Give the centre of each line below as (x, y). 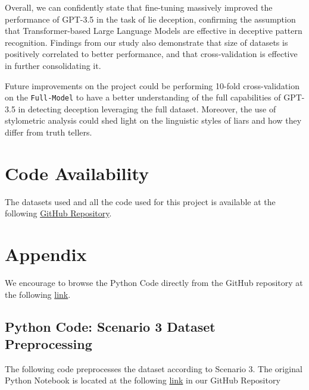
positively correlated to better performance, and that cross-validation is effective (151, 54)
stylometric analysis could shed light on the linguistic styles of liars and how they (153, 120)
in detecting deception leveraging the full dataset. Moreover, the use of (147, 108)
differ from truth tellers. (49, 132)
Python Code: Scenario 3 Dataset (110, 326)
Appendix (46, 254)
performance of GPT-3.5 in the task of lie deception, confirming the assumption (150, 19)
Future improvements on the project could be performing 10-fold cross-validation (152, 85)
